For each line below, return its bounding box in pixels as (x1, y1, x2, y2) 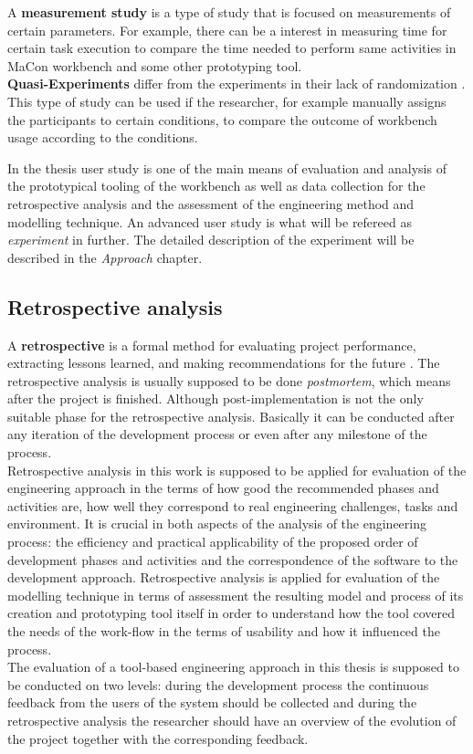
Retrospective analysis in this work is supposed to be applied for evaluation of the (7, 460, 467, 479)
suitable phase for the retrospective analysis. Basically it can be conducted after (7, 406, 455, 425)
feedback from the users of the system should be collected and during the (7, 693, 417, 712)
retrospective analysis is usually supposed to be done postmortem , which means (7, 371, 451, 390)
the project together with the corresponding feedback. (7, 728, 309, 748)
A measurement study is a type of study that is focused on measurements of (7, 3, 451, 21)
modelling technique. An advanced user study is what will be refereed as (7, 212, 412, 231)
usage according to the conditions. (7, 128, 198, 147)
